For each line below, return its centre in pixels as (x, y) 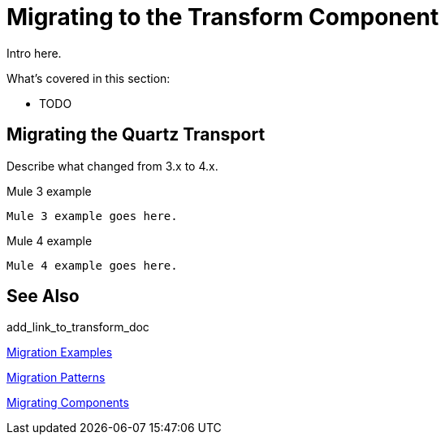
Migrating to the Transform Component (223, 17)
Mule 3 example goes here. (92, 216)
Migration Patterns (56, 378)
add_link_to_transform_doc (78, 327)
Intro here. (34, 53)
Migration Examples (60, 352)
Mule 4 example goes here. (92, 265)
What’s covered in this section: (89, 78)
